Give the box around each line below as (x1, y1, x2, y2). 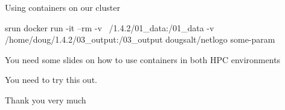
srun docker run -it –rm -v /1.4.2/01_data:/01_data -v (5, 21, 214, 34)
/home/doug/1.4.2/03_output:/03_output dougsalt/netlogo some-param (5, 33, 275, 46)
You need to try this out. (5, 73, 97, 86)
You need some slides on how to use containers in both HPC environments (5, 53, 281, 66)
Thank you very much (5, 93, 86, 106)
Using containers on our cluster (5, 1, 120, 13)
